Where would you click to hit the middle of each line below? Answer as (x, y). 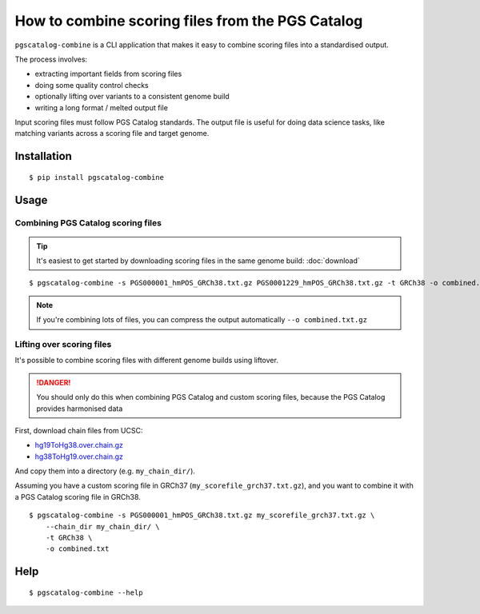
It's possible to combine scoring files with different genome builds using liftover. (147, 361)
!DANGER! (54, 382)
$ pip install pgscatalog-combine (96, 177)
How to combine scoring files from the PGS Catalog (189, 21)
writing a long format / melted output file (101, 107)
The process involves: (51, 59)
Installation (43, 156)
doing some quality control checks (92, 85)
